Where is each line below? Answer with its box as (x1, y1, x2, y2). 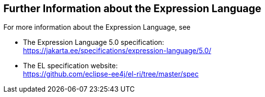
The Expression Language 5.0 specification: (23, 38, 164, 47)
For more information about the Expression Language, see (3, 23, 191, 32)
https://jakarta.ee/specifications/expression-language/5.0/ (23, 46, 211, 55)
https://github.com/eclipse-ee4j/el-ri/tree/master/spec (23, 70, 199, 78)
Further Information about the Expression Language (3, 2, 262, 15)
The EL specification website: (23, 61, 118, 70)
